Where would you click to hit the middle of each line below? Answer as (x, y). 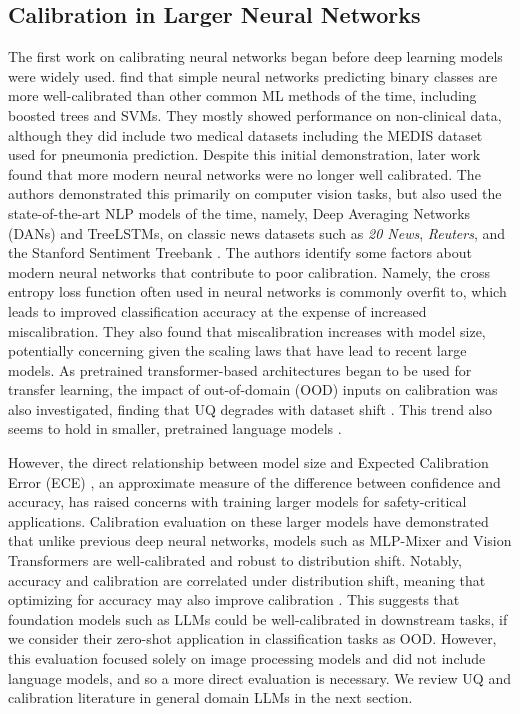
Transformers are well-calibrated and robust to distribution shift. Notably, (235, 560)
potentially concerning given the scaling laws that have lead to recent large (237, 350)
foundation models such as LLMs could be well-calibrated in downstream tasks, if (258, 618)
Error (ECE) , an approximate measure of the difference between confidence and (254, 481)
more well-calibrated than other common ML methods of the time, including (242, 95)
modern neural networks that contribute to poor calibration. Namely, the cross (249, 271)
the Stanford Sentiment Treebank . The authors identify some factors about (240, 252)
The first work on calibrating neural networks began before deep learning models (255, 56)
